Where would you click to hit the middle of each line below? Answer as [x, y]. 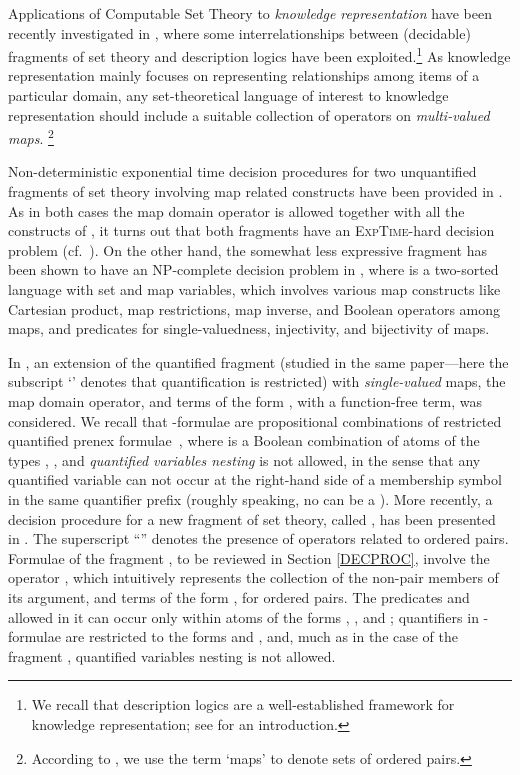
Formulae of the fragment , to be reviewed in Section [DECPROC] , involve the [249, 557]
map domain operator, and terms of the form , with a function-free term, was [245, 401]
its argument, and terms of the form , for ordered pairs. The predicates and [239, 596]
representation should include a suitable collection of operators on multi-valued [249, 114]
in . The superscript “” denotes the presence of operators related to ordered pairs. [258, 538]
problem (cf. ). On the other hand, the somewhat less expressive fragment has [247, 249]
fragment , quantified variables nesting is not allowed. [172, 655]
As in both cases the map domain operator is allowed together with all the [236, 210]
